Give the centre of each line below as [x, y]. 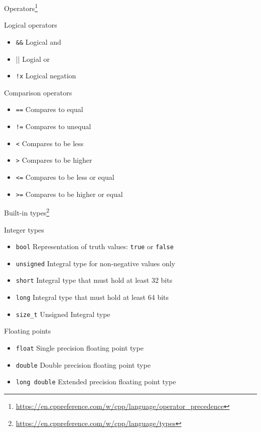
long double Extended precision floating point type [96, 382]
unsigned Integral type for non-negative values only [96, 263]
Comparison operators [38, 92]
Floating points [28, 331]
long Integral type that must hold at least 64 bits [92, 297]
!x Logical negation [46, 76]
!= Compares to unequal [53, 126]
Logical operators [31, 25]
